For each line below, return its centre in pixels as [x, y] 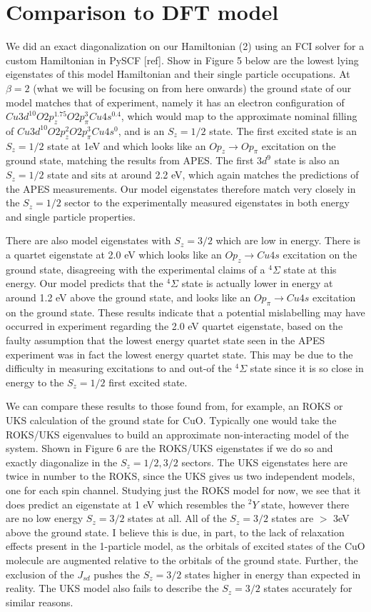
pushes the [117, 574]
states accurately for [308, 588]
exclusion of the [40, 574]
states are [293, 518]
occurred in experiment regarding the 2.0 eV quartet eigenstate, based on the [174, 326]
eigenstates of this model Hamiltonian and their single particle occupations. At [178, 74]
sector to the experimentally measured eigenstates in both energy [207, 202]
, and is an [141, 130]
